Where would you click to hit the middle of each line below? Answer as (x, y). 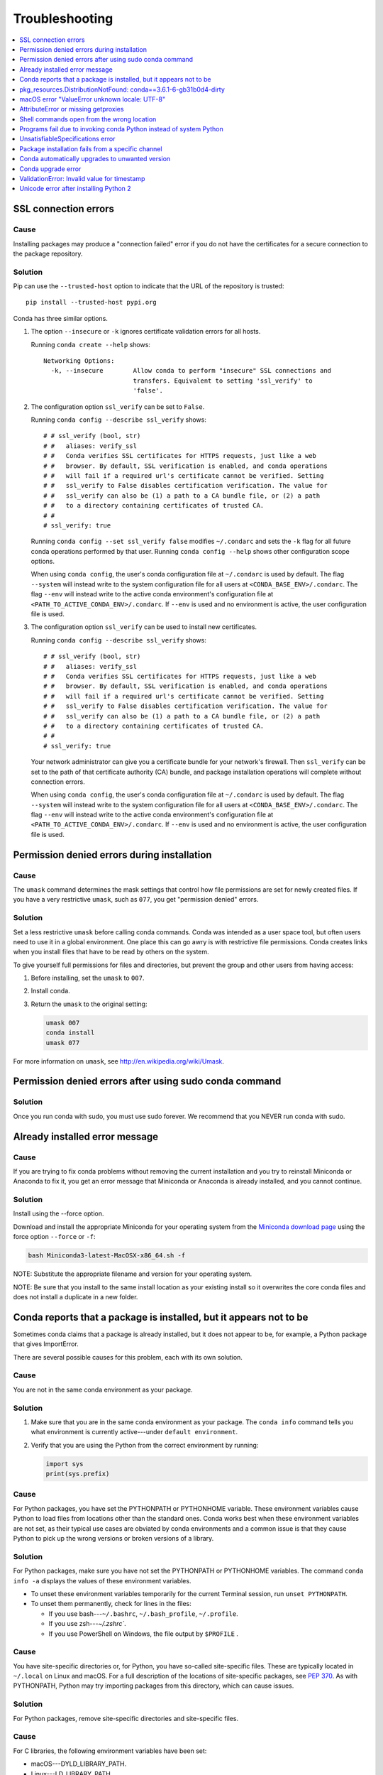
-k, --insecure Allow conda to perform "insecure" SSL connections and (191, 371)
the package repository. (48, 253)
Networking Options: (79, 361)
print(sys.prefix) (78, 1474)
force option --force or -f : (54, 1237)
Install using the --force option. (59, 1213)
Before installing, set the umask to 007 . (88, 978)
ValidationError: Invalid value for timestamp (82, 179)
